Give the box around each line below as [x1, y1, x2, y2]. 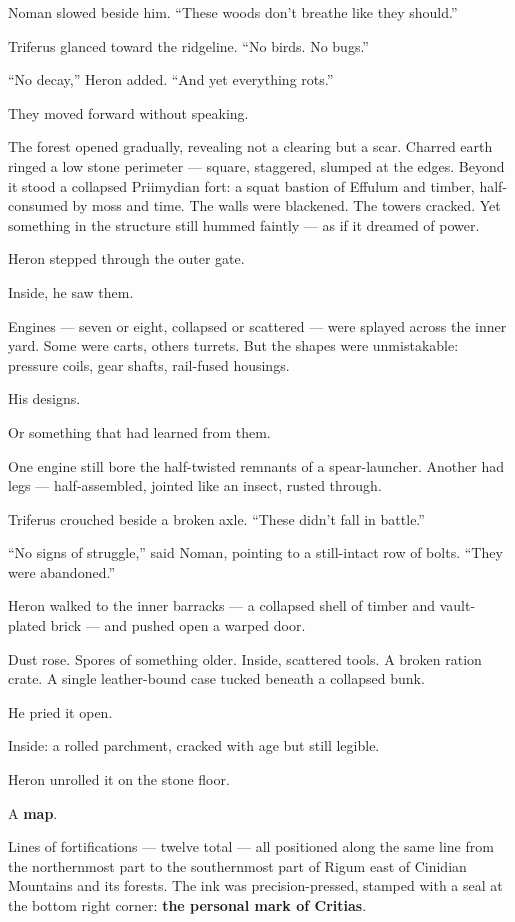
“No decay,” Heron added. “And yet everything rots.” [8, 69, 334, 90]
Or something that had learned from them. [8, 421, 271, 442]
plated [8, 615, 47, 636]
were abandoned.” [8, 561, 115, 582]
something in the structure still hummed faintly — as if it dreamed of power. [8, 214, 480, 235]
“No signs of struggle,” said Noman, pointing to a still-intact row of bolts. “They [8, 542, 503, 563]
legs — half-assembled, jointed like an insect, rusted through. [8, 475, 382, 496]
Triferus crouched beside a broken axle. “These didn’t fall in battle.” [8, 508, 425, 529]
